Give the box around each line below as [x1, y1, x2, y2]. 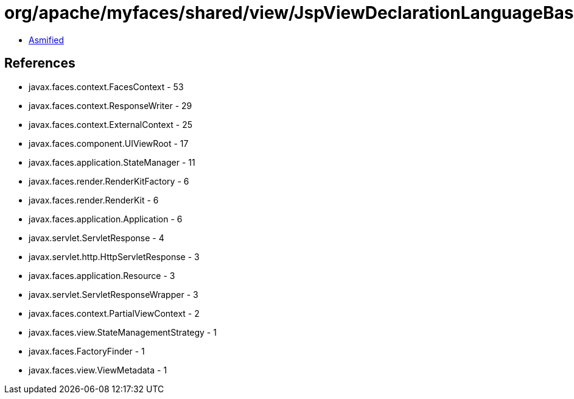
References [4, 55, 75, 71]
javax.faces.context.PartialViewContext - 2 [29, 308, 200, 319]
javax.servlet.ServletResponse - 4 [29, 232, 164, 243]
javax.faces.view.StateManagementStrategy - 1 [29, 327, 217, 337]
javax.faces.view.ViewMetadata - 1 [29, 364, 167, 375]
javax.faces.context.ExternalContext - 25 [29, 119, 193, 130]
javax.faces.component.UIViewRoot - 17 [29, 138, 189, 149]
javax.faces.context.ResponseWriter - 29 [29, 100, 192, 111]
